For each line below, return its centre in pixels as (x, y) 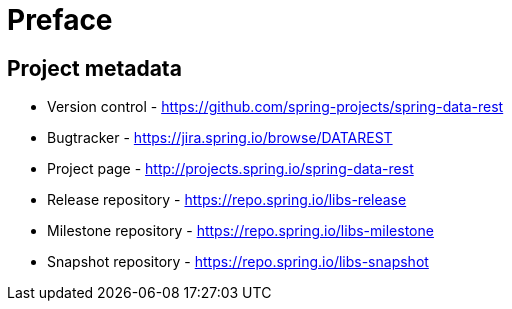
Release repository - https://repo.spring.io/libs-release (227, 200)
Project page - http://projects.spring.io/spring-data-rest (230, 169)
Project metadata (94, 68)
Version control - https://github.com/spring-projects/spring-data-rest (275, 107)
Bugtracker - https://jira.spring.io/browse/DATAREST (220, 138)
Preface (60, 20)
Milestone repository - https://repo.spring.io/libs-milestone (240, 231)
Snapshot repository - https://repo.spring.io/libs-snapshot (238, 262)
